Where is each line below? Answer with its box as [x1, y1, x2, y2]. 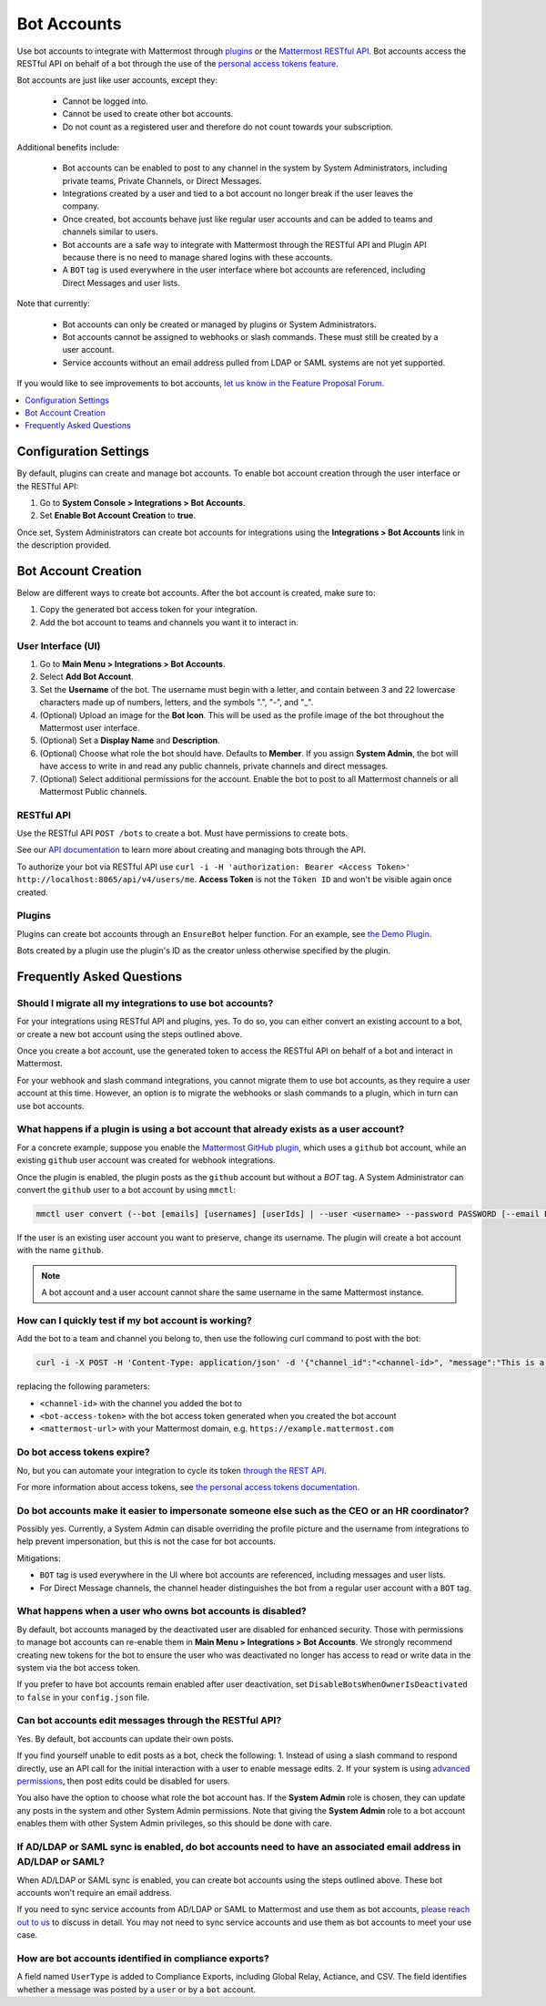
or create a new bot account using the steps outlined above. [16, 1028, 243, 1039]
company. [62, 201, 100, 211]
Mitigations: [16, 1552, 61, 1563]
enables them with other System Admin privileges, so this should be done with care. [16, 1818, 332, 1829]
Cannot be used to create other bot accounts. [62, 108, 234, 119]
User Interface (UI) [16, 639, 101, 652]
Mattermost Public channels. [39, 786, 147, 797]
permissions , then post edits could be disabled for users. [16, 1775, 231, 1786]
